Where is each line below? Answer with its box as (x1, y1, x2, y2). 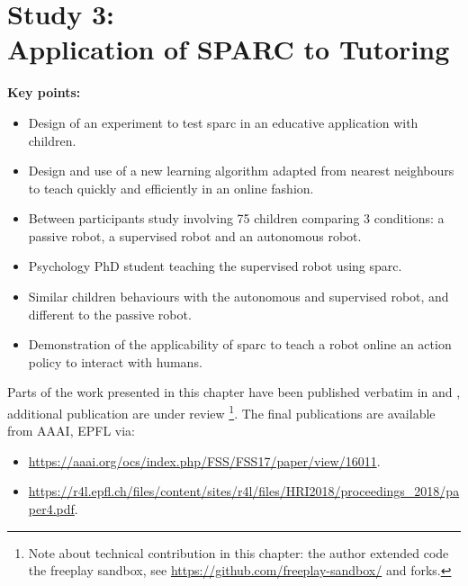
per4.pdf (28, 500, 75, 518)
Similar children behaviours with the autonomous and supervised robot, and (28, 287, 449, 306)
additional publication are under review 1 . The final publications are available (7, 401, 436, 422)
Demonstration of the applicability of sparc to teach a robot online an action (28, 335, 452, 354)
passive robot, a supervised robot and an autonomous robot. (28, 226, 362, 245)
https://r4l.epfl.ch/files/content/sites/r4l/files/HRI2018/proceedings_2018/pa (28, 482, 460, 500)
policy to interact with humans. (28, 352, 202, 371)
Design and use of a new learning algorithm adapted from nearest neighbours (28, 161, 454, 180)
